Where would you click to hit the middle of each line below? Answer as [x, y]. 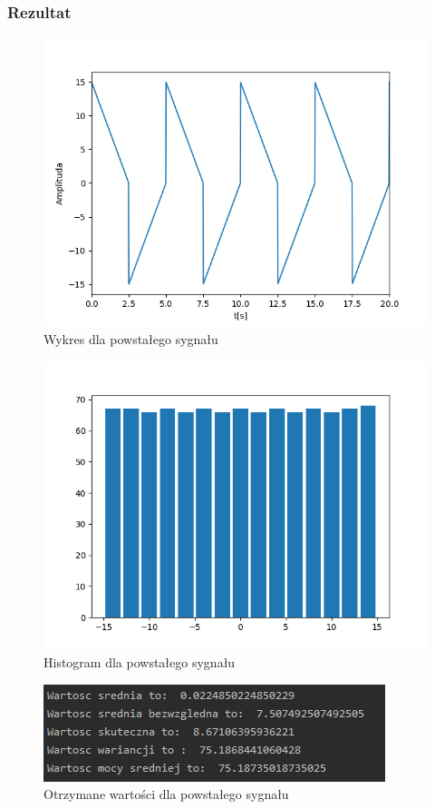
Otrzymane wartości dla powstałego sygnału [166, 794]
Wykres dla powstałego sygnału [131, 338]
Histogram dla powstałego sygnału [140, 662]
